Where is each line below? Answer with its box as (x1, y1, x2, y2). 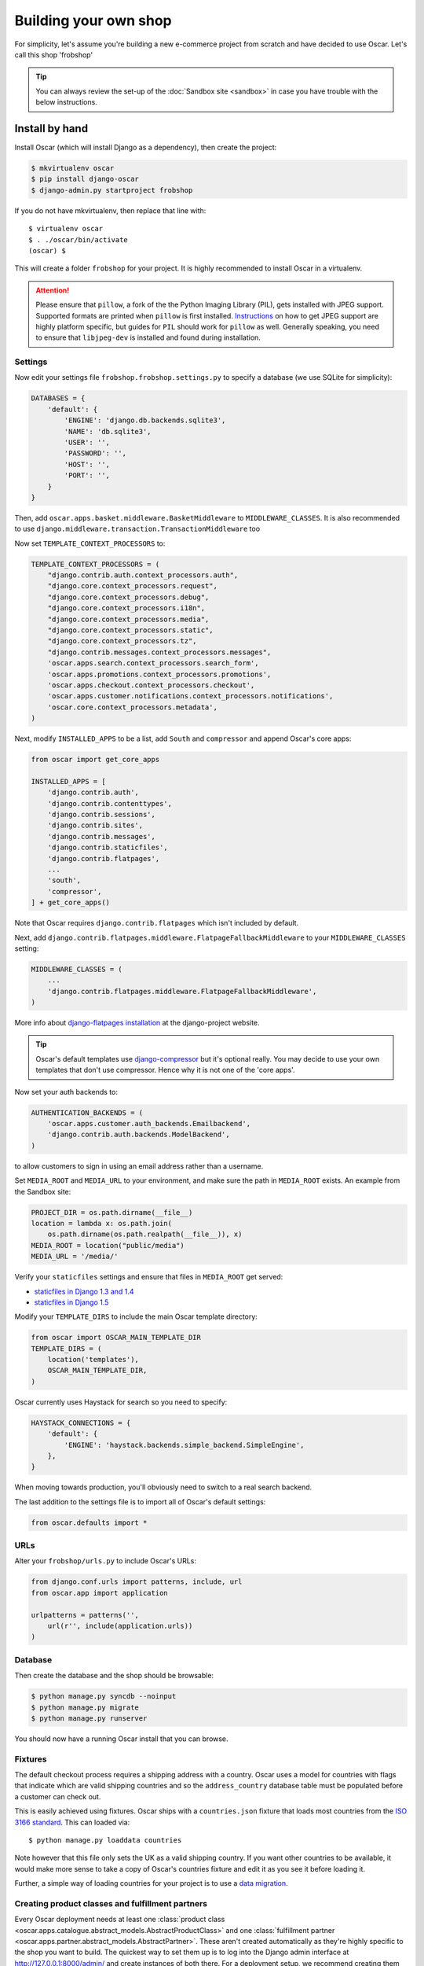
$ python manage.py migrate (31, 1703, 139, 1712)
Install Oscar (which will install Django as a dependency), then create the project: (14, 142, 277, 153)
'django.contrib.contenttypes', (47, 799, 173, 808)
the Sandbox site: (14, 1187, 71, 1196)
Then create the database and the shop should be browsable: (14, 1671, 214, 1681)
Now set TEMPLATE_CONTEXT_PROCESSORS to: (14, 539, 166, 548)
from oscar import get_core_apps (31, 755, 160, 764)
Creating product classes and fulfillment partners (14, 1898, 208, 1909)
